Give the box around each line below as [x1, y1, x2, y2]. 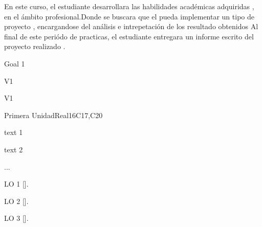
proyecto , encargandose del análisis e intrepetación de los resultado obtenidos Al [4, 21, 258, 32]
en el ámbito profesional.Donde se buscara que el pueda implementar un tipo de [4, 11, 254, 21]
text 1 [4, 127, 23, 138]
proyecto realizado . [4, 41, 65, 52]
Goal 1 [4, 58, 25, 69]
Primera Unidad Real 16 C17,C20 [4, 109, 103, 120]
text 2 [4, 144, 23, 154]
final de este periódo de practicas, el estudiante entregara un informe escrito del [4, 31, 254, 41]
